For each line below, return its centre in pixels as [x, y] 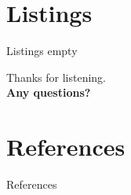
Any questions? [49, 92]
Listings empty [42, 51]
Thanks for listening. [56, 77]
